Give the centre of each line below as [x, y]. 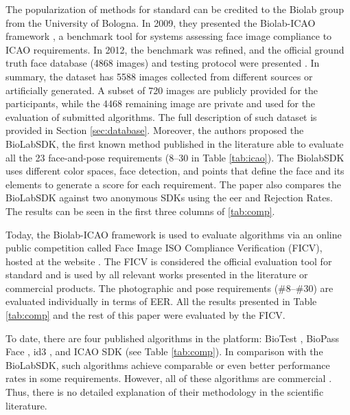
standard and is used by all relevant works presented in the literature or [157, 274]
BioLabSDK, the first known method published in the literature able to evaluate [175, 143]
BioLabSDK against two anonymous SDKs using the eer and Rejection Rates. [169, 198]
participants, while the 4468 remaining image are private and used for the [161, 103]
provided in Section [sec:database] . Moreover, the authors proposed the [155, 130]
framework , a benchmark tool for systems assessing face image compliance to [169, 36]
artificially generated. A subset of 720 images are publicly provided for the [162, 90]
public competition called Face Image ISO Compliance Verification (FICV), [164, 248]
